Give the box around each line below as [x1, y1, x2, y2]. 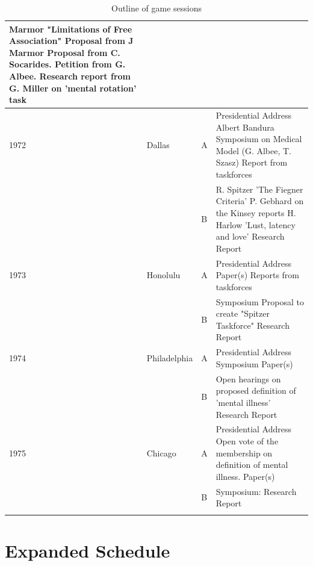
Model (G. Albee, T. [215, 144, 291, 157]
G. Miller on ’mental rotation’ [9, 81, 137, 94]
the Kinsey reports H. [215, 207, 296, 219]
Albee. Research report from [9, 69, 131, 82]
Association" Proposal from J [9, 34, 134, 47]
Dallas [146, 138, 170, 151]
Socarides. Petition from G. [9, 58, 126, 70]
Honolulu [146, 269, 181, 281]
